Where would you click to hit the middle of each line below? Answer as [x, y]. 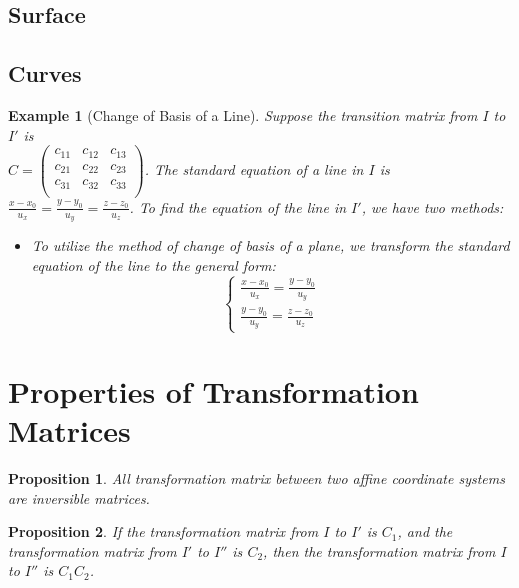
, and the [425, 531]
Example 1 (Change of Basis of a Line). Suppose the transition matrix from [243, 114]
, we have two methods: [432, 206]
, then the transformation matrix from [379, 550]
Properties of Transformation [213, 390]
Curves [45, 73]
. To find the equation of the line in [238, 206]
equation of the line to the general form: [153, 264]
